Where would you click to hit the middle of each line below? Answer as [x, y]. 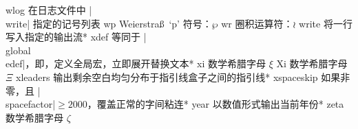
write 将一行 [326, 23]
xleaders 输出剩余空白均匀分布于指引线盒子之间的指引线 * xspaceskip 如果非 [183, 77]
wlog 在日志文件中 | [49, 10]
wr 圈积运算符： [257, 23]
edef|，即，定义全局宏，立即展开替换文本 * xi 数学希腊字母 [136, 63]
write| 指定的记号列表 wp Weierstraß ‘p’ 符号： [109, 23]
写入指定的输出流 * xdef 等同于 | [76, 37]
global [18, 50]
